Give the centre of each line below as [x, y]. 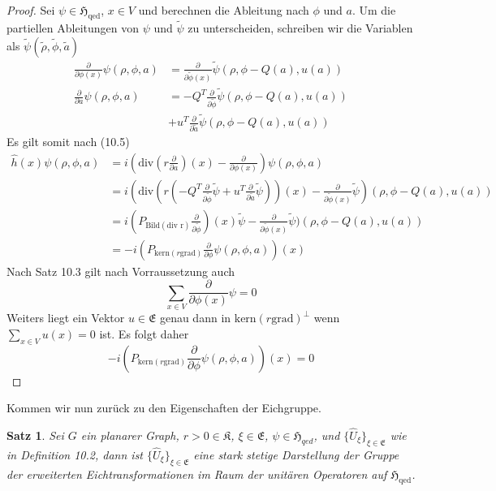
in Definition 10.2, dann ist [75, 454]
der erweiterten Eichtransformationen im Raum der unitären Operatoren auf [197, 474]
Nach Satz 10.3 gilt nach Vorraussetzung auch [121, 271]
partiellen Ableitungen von [73, 28]
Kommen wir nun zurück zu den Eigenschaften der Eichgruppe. [164, 408]
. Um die [374, 10]
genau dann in [195, 318]
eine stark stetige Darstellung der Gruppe [296, 454]
